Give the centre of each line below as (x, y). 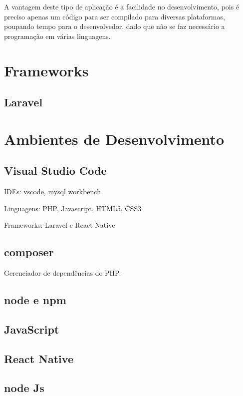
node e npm (35, 300)
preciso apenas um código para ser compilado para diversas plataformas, (115, 16)
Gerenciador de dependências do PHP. (63, 273)
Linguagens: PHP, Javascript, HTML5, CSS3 (73, 208)
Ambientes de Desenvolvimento (114, 139)
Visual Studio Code (55, 171)
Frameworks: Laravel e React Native (60, 225)
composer (29, 252)
